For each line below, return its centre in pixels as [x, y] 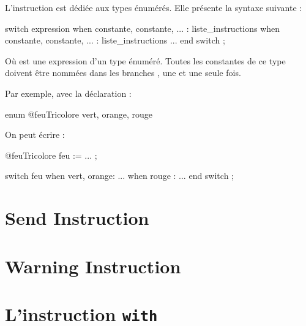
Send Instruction [77, 218]
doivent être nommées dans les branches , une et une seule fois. [123, 73]
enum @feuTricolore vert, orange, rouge [79, 114]
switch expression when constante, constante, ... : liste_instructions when [143, 28]
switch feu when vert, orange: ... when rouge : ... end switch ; [119, 176]
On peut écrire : [35, 135]
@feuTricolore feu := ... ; [51, 155]
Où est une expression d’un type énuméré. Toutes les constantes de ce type [145, 60]
